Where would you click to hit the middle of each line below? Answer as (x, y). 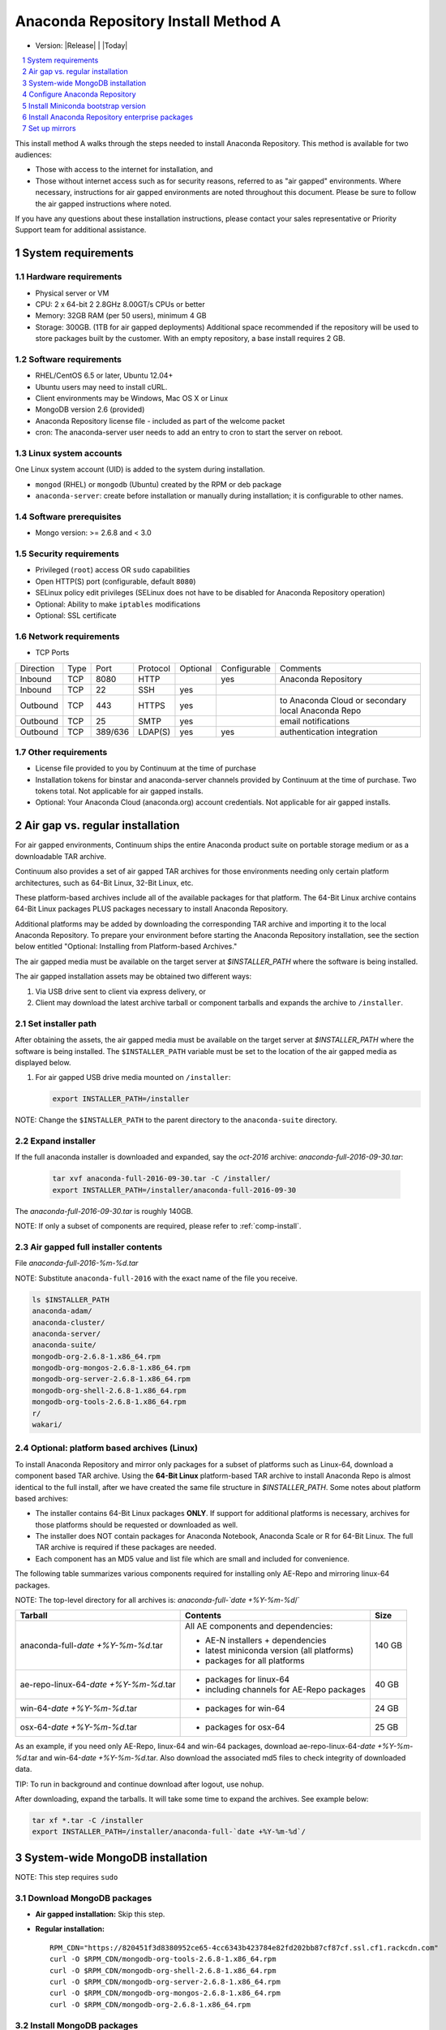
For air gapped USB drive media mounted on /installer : (133, 1078)
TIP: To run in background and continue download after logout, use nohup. (139, 1784)
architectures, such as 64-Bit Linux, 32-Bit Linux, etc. (104, 883)
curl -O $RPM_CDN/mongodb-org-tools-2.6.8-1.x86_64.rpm (163, 1959)
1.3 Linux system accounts (69, 453)
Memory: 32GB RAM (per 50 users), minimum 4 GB (121, 316)
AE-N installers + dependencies (266, 1640)
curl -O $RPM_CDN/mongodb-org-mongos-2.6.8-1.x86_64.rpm (165, 1993)
